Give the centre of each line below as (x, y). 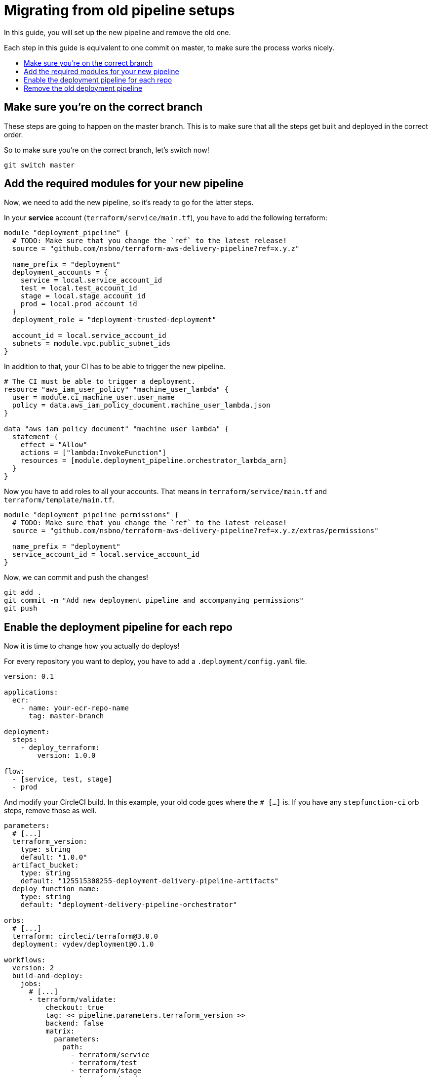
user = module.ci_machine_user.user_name (93, 397)
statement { (35, 437)
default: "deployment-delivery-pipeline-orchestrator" (129, 905)
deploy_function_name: (56, 889)
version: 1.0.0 (66, 756)
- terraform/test (104, 1063)
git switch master (39, 165)
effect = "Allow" (54, 445)
